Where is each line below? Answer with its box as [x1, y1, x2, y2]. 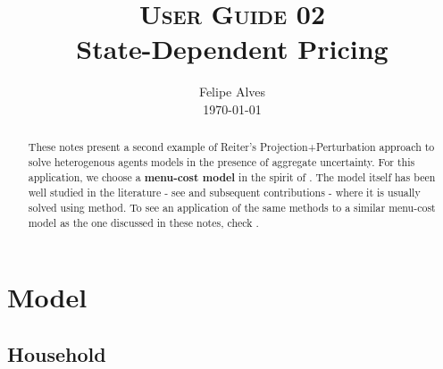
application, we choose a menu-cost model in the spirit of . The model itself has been [28, 169, 436, 185]
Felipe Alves [198, 82, 266, 101]
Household [7, 340, 106, 367]
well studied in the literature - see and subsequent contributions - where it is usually [28, 185, 421, 200]
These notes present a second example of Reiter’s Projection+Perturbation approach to [28, 139, 435, 155]
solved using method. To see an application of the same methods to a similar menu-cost [28, 199, 436, 214]
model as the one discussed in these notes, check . [28, 214, 259, 230]
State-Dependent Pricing [76, 30, 389, 67]
